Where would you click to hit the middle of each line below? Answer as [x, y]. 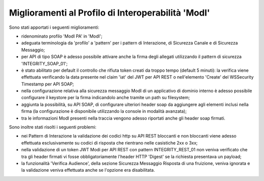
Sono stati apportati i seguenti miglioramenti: [54, 27]
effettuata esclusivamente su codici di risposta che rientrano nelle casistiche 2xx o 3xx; [110, 143]
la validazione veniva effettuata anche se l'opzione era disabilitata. [88, 170]
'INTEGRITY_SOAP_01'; [44, 63]
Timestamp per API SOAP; [48, 84]
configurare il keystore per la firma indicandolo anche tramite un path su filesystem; [106, 98]
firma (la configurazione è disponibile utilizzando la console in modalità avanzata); [104, 111]
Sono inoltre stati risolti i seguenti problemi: [53, 127]
